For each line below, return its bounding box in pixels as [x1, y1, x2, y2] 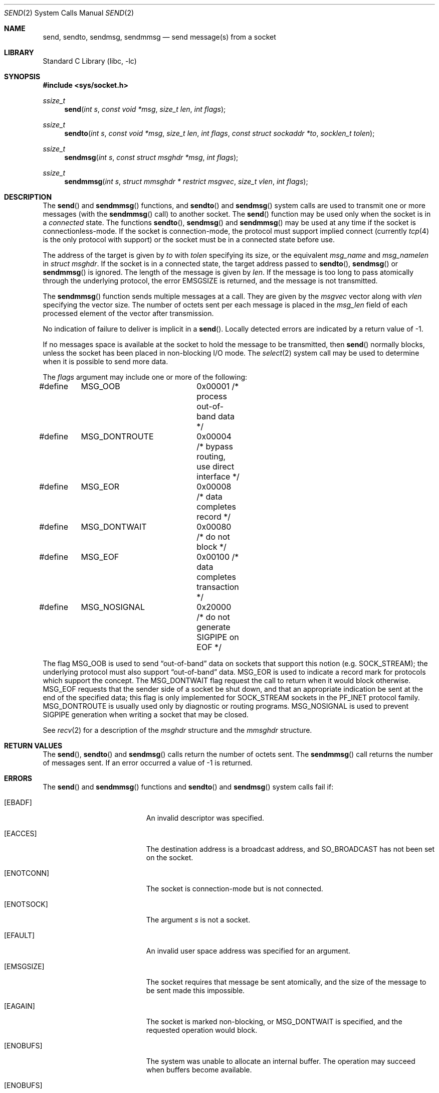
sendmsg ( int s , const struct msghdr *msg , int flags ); [64, 153, 239, 162]
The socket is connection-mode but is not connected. [146, 884, 323, 893]
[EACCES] [4, 829, 37, 838]
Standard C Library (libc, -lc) [43, 57, 137, 65]
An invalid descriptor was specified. [146, 814, 265, 822]
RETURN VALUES [4, 741, 63, 750]
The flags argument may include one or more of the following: [43, 373, 248, 381]
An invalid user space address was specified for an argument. [146, 947, 351, 955]
